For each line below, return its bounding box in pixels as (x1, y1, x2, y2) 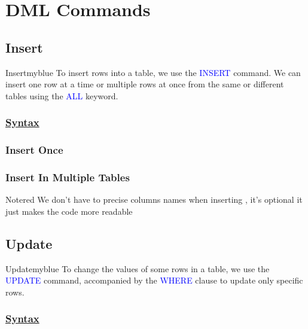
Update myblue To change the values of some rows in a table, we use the (5, 262, 270, 275)
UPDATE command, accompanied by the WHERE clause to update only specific (5, 274, 303, 287)
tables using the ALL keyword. (5, 89, 118, 102)
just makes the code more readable (5, 205, 133, 217)
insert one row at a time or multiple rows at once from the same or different (5, 78, 284, 90)
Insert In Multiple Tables (5, 169, 130, 184)
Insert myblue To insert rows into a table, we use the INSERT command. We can (5, 66, 301, 78)
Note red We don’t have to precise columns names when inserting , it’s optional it (5, 193, 303, 206)
